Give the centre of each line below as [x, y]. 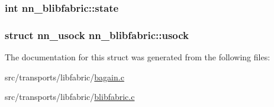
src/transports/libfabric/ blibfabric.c [70, 97]
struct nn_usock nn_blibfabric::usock [97, 35]
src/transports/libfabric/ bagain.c [65, 77]
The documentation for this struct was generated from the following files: [138, 57]
